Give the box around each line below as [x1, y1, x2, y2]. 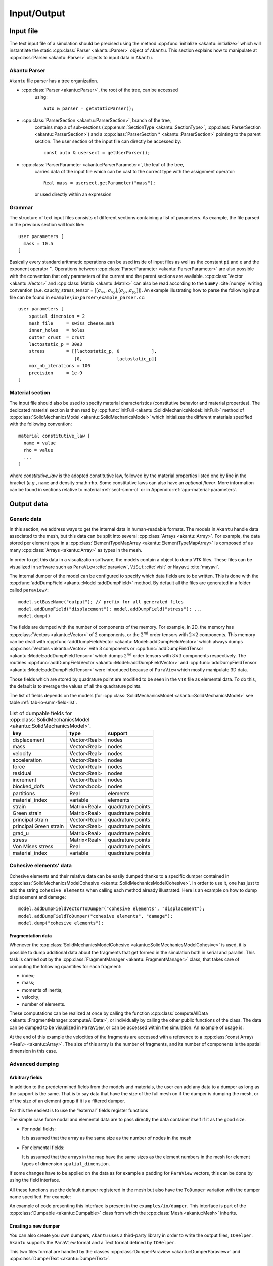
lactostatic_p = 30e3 [28, 342, 83, 347]
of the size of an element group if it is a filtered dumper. [9, 1098, 125, 1104]
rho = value [23, 447, 53, 453]
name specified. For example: [9, 1193, 71, 1200]
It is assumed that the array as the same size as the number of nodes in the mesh [22, 1135, 192, 1141]
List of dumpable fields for [9, 709, 72, 717]
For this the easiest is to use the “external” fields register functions [9, 1107, 149, 1114]
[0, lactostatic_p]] [74, 355, 157, 362]
